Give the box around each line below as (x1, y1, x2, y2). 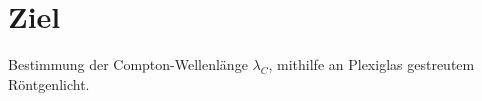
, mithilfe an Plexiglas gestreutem (268, 54, 475, 75)
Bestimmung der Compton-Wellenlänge (8, 54, 248, 75)
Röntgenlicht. (8, 73, 90, 94)
